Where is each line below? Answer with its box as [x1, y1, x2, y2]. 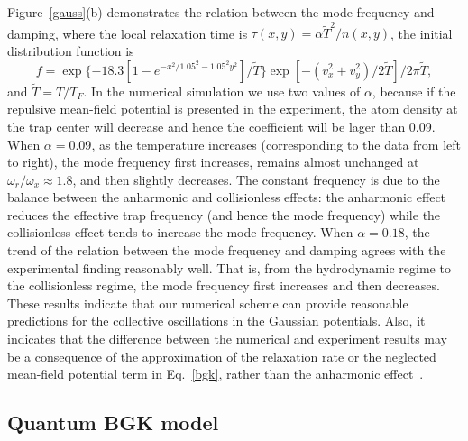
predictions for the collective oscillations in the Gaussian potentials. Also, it [7, 311, 426, 330]
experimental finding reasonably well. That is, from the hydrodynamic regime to [7, 258, 451, 277]
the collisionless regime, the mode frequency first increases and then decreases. [7, 276, 440, 295]
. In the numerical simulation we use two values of [83, 81, 361, 100]
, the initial [390, 23, 453, 42]
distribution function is [7, 41, 134, 60]
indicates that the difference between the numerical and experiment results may [7, 329, 448, 348]
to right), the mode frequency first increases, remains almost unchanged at [7, 152, 419, 171]
